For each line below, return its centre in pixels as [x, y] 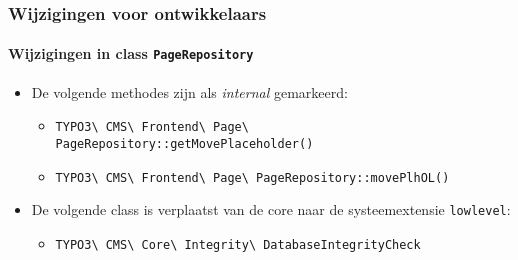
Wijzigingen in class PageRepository [131, 53]
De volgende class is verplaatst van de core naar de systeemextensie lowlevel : [271, 209]
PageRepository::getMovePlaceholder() [184, 143]
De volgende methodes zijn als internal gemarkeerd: [189, 91]
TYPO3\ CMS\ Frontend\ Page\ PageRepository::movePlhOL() [252, 177]
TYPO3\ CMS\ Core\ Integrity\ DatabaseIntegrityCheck [238, 244]
